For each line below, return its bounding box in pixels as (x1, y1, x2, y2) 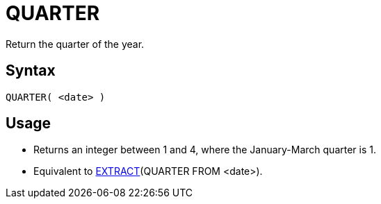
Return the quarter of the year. (6, 37, 145, 50)
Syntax (6, 62, 56, 80)
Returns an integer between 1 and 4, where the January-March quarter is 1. (33, 144, 377, 156)
